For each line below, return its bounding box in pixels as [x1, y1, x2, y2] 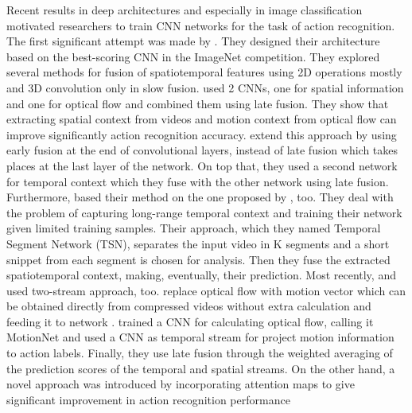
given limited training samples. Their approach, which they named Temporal [6, 220, 381, 236]
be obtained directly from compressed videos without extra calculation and [6, 298, 371, 314]
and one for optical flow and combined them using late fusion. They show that [6, 95, 389, 111]
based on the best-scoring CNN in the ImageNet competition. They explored [6, 48, 380, 64]
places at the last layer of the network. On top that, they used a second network [6, 157, 398, 173]
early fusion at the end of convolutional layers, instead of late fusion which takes [6, 142, 398, 158]
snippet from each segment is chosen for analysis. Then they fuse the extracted [6, 251, 391, 267]
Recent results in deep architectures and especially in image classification [6, 2, 363, 18]
